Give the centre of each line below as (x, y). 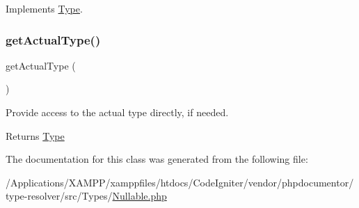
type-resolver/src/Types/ (59, 196)
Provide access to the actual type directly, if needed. (117, 112)
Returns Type (35, 135)
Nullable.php (139, 196)
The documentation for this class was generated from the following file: (157, 159)
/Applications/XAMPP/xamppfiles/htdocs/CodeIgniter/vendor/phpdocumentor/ (180, 182)
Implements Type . (44, 8)
